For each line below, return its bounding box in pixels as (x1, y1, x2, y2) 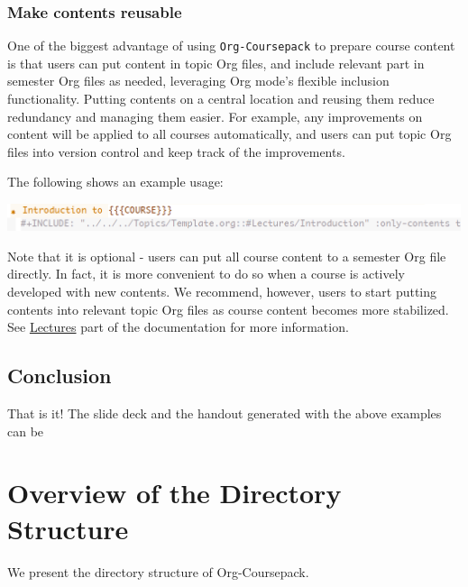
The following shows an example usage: (7, 172, 224, 191)
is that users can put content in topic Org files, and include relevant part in (7, 53, 425, 72)
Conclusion (7, 362, 112, 390)
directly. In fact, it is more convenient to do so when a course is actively (7, 264, 405, 283)
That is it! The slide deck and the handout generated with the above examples (7, 404, 442, 423)
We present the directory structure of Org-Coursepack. (7, 562, 309, 581)
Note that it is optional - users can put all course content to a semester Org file (7, 246, 446, 265)
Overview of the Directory (7, 474, 342, 511)
